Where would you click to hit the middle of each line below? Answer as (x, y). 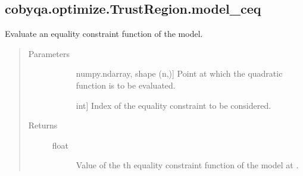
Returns (43, 125)
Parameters (49, 53)
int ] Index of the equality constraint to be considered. (174, 105)
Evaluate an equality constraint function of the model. (104, 34)
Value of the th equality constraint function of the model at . (187, 165)
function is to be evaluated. (126, 85)
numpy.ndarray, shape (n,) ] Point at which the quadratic (179, 73)
